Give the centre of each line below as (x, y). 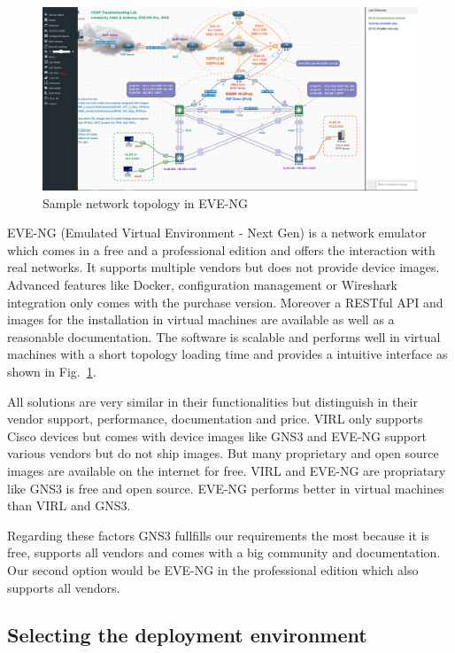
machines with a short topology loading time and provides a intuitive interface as (227, 354)
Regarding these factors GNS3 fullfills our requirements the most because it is (219, 535)
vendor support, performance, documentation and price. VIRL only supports (215, 419)
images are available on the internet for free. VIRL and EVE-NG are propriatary (227, 470)
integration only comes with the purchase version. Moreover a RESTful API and (225, 302)
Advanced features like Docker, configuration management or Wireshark (202, 284)
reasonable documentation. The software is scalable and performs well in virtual (224, 336)
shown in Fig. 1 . (52, 371)
